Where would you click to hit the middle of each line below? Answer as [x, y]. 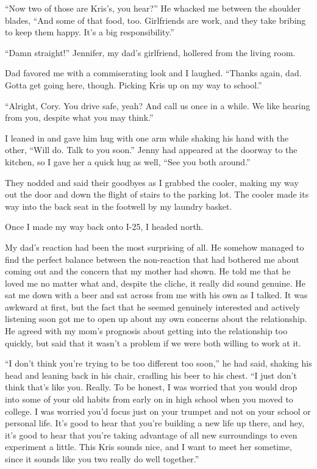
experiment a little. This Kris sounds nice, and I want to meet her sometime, [149, 447]
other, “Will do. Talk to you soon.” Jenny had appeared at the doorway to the [151, 150]
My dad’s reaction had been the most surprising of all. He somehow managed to [155, 247]
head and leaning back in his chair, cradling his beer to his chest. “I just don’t [151, 375]
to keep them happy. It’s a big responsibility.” [90, 32]
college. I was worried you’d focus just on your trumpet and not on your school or [158, 411]
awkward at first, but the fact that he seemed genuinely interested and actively [153, 306]
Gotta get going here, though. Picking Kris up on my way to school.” [134, 84]
